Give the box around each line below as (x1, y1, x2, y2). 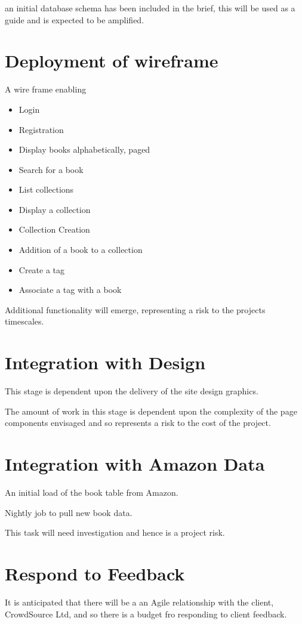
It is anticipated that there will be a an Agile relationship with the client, (5, 595, 274, 608)
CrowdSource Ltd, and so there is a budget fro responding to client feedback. (5, 607, 287, 620)
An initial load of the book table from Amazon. (5, 486, 178, 499)
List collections (19, 183, 74, 196)
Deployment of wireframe (5, 48, 218, 73)
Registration (19, 123, 64, 135)
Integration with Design (5, 350, 206, 375)
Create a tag (19, 263, 65, 276)
